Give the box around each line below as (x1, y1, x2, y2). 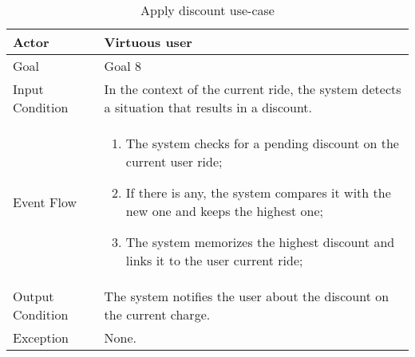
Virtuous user (104, 33, 192, 51)
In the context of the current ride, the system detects (104, 80, 401, 98)
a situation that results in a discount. (104, 98, 313, 116)
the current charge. (104, 305, 211, 324)
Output (13, 287, 54, 305)
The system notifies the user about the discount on (104, 287, 389, 305)
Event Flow (13, 192, 77, 211)
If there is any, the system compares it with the (125, 183, 391, 202)
